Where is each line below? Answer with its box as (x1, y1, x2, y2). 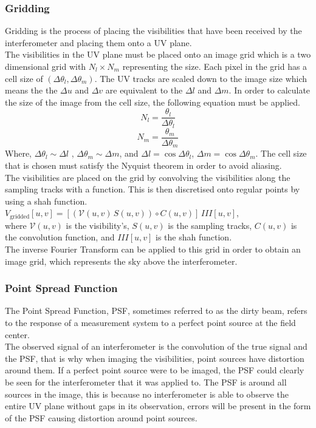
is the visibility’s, (66, 219, 129, 231)
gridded (10, 213, 30, 220)
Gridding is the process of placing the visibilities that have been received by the (5, 24, 302, 37)
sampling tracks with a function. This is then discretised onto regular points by (5, 183, 300, 195)
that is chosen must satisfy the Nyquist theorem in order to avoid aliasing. (5, 159, 282, 171)
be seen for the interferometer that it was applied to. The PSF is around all (5, 375, 287, 388)
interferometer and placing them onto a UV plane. (5, 36, 192, 49)
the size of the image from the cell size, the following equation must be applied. (5, 95, 300, 108)
